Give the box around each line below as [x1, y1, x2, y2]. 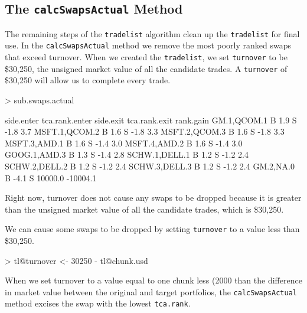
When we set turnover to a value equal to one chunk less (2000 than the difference [5, 274, 302, 286]
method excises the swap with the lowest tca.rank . [5, 297, 191, 309]
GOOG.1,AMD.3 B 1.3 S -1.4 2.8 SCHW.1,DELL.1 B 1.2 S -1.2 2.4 [5, 148, 249, 161]
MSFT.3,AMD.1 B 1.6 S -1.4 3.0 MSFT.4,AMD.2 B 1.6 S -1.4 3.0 [5, 136, 243, 149]
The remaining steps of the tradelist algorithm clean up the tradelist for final [5, 27, 300, 40]
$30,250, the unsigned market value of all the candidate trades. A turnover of [5, 62, 288, 74]
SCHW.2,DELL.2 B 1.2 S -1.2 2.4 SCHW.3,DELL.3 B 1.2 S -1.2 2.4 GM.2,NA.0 [5, 159, 295, 172]
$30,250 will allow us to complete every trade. [5, 74, 171, 86]
